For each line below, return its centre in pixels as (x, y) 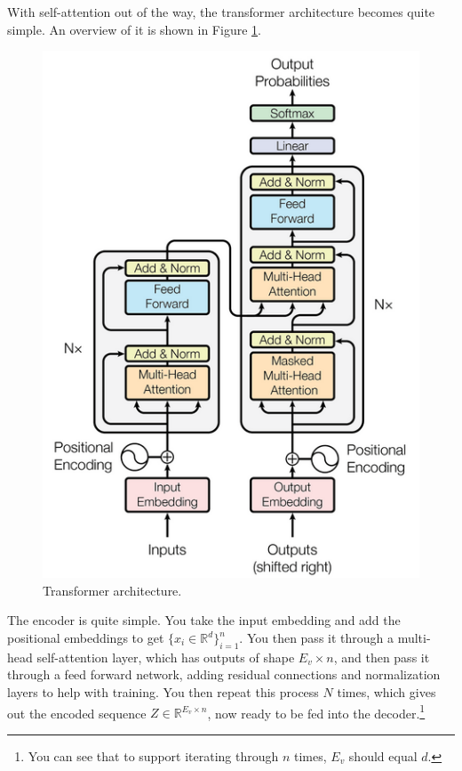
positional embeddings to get (86, 638)
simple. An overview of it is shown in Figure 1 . (134, 29)
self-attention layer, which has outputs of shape (166, 657)
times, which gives (386, 692)
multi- (414, 638)
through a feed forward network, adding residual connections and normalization (224, 674)
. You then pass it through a (317, 638)
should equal (383, 755)
